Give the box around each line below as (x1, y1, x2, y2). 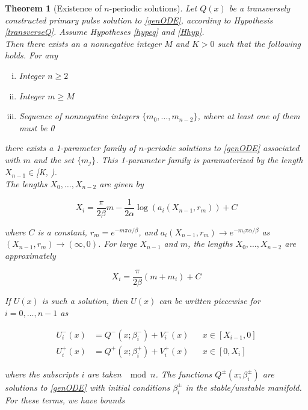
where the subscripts (5, 367, 79, 380)
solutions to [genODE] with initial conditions (5, 380, 170, 393)
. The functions (155, 367, 212, 380)
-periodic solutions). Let (109, 2, 197, 14)
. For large (98, 237, 137, 250)
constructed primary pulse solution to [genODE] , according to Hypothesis (5, 13, 273, 26)
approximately (5, 249, 56, 261)
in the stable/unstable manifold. (185, 380, 302, 393)
